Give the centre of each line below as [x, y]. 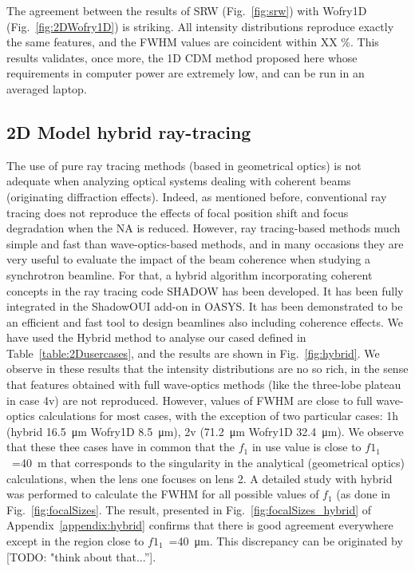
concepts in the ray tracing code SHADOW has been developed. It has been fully [205, 290]
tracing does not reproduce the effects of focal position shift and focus [178, 212]
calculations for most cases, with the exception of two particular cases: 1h [218, 416]
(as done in [364, 494]
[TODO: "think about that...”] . [81, 556]
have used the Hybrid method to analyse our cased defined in [156, 337]
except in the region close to [75, 541]
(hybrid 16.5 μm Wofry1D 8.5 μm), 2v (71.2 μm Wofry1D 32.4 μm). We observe [205, 431]
